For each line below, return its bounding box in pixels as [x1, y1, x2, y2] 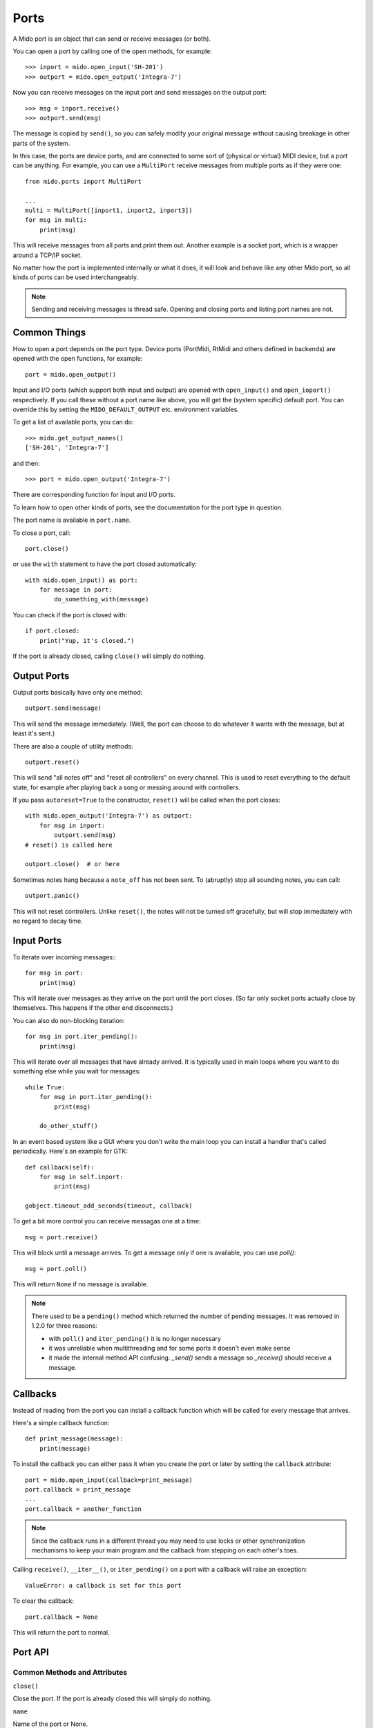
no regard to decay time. [12, 917, 83, 925]
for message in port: [39, 586, 113, 594]
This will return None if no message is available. [12, 1280, 149, 1288]
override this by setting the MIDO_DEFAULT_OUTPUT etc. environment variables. [12, 405, 240, 413]
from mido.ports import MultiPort [25, 177, 142, 185]
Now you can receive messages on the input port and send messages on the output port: [12, 88, 267, 97]
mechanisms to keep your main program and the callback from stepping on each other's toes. [31, 1546, 298, 1555]
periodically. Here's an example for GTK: [12, 1147, 128, 1156]
